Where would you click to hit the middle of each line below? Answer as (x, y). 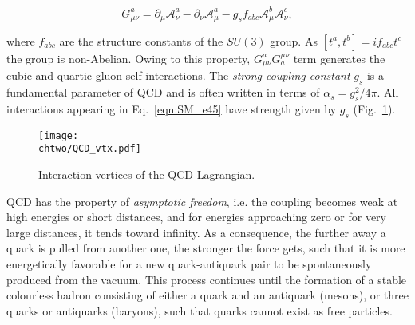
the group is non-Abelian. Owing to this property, (128, 58)
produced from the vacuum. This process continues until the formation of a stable (207, 279)
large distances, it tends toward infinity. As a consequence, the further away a (196, 232)
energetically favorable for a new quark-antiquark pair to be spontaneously (189, 264)
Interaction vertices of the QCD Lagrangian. (147, 174)
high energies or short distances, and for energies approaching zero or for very (196, 217)
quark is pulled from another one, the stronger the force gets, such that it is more (206, 248)
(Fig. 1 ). (374, 109)
